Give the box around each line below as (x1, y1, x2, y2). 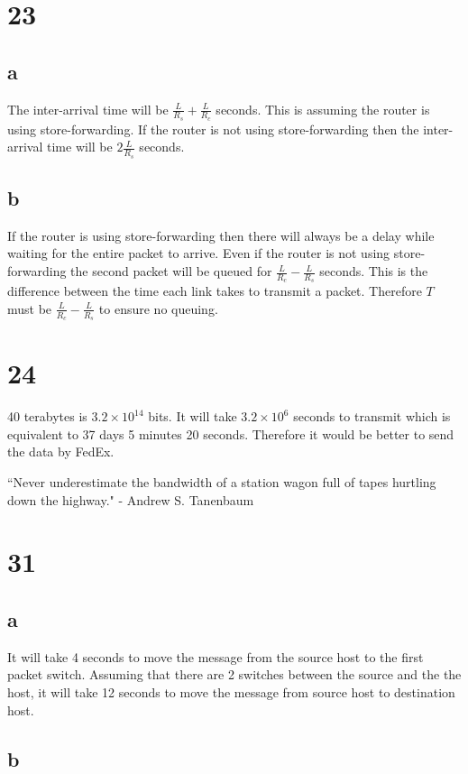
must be (7, 299, 52, 318)
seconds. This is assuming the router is (216, 99, 430, 118)
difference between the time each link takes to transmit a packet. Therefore (7, 281, 422, 300)
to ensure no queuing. (98, 299, 218, 318)
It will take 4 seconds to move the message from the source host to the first (7, 647, 424, 666)
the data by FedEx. (7, 442, 115, 461)
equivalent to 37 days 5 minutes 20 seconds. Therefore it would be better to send (7, 424, 454, 443)
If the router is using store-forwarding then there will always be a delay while (7, 226, 435, 244)
